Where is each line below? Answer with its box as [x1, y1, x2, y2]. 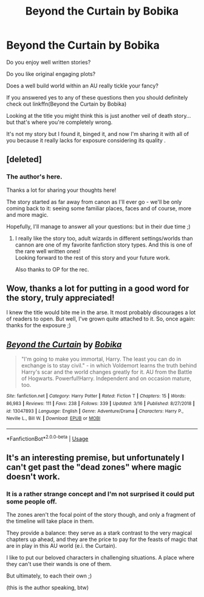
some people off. [6, 497, 58, 505]
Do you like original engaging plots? [6, 70, 96, 77]
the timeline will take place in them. [6, 517, 94, 525]
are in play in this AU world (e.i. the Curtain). [6, 542, 117, 550]
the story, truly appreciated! [6, 293, 115, 303]
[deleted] [6, 154, 42, 165]
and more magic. [6, 211, 49, 218]
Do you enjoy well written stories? [6, 58, 91, 66]
